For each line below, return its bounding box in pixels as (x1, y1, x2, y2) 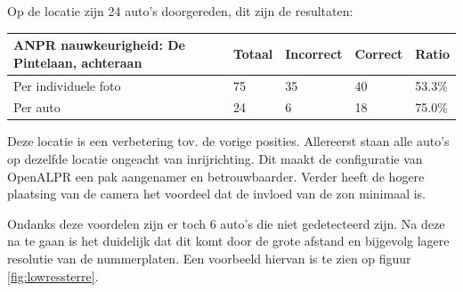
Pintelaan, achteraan (13, 53, 142, 71)
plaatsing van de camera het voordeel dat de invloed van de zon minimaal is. (7, 184, 426, 203)
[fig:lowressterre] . (7, 266, 99, 285)
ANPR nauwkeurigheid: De (13, 36, 185, 54)
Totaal (232, 44, 273, 62)
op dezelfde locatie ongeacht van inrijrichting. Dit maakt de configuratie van (7, 150, 423, 168)
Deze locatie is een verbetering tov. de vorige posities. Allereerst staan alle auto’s (7, 132, 450, 150)
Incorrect (285, 44, 343, 62)
